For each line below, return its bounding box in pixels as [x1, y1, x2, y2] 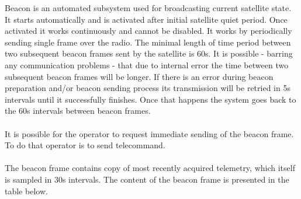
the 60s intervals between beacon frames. [5, 104, 151, 117]
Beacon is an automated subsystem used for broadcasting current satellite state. [5, 2, 292, 13]
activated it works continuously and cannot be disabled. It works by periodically [5, 25, 292, 37]
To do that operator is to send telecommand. [5, 139, 165, 151]
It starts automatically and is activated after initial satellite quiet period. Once [5, 13, 288, 25]
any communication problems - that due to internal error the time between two [5, 58, 289, 71]
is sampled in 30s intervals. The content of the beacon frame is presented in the [5, 173, 289, 185]
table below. [5, 184, 48, 197]
